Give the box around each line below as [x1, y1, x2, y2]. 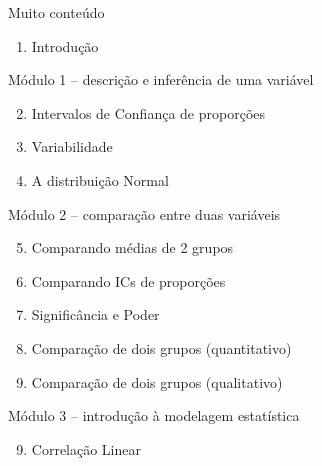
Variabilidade [31, 136, 113, 157]
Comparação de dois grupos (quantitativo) [31, 337, 292, 358]
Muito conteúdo [8, 2, 105, 22]
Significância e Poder [31, 304, 160, 325]
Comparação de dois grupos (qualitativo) [31, 371, 283, 392]
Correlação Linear [31, 438, 141, 459]
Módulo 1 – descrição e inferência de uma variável [8, 69, 314, 90]
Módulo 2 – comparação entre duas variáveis [8, 203, 281, 224]
